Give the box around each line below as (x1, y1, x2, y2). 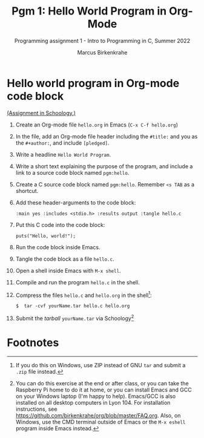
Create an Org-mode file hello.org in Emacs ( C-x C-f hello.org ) (15, 121, 178, 128)
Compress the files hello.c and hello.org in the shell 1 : (15, 290, 152, 299)
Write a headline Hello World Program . (15, 151, 111, 158)
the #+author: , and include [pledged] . (15, 139, 110, 146)
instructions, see (15, 405, 58, 413)
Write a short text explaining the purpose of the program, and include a (15, 162, 193, 170)
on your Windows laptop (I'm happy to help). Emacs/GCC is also (15, 392, 176, 400)
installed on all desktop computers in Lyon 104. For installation (15, 399, 171, 406)
